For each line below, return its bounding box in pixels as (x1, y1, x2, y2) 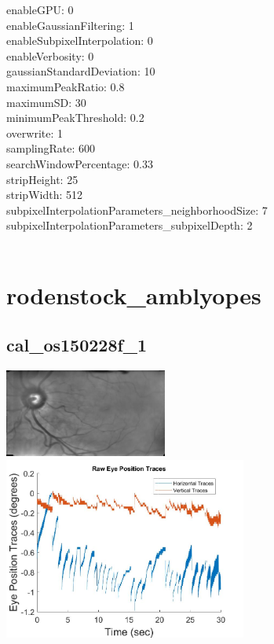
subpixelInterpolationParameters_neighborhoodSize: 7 (6, 201, 268, 218)
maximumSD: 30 (6, 94, 86, 110)
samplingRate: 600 (6, 140, 96, 156)
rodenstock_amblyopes (6, 278, 261, 311)
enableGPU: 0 (6, 2, 74, 17)
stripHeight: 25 (6, 171, 79, 187)
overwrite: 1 (6, 124, 64, 141)
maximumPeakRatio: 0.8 (6, 78, 125, 94)
